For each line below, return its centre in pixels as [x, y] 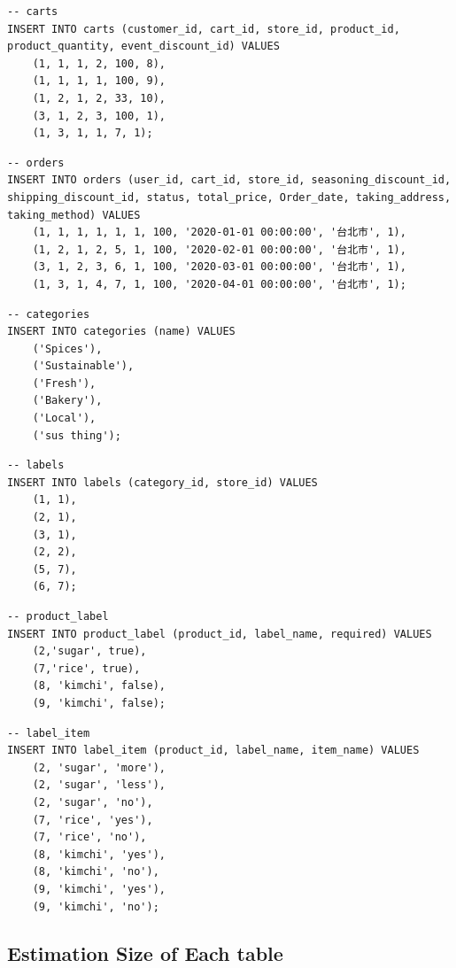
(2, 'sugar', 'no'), [93, 802]
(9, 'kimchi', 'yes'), [99, 889]
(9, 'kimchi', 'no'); [96, 906]
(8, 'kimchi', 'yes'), [99, 854]
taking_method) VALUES [74, 215]
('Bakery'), [67, 401]
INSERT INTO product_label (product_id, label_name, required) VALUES [220, 634]
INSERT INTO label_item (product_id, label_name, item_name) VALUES [213, 751]
